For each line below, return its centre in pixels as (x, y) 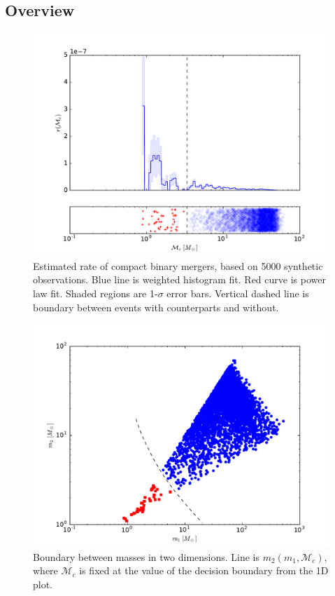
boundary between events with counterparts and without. (156, 307)
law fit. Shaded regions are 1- (95, 293)
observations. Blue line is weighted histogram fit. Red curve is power (179, 279)
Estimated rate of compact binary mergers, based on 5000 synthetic (178, 265)
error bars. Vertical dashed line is (238, 293)
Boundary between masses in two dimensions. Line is (147, 556)
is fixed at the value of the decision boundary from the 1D (204, 570)
